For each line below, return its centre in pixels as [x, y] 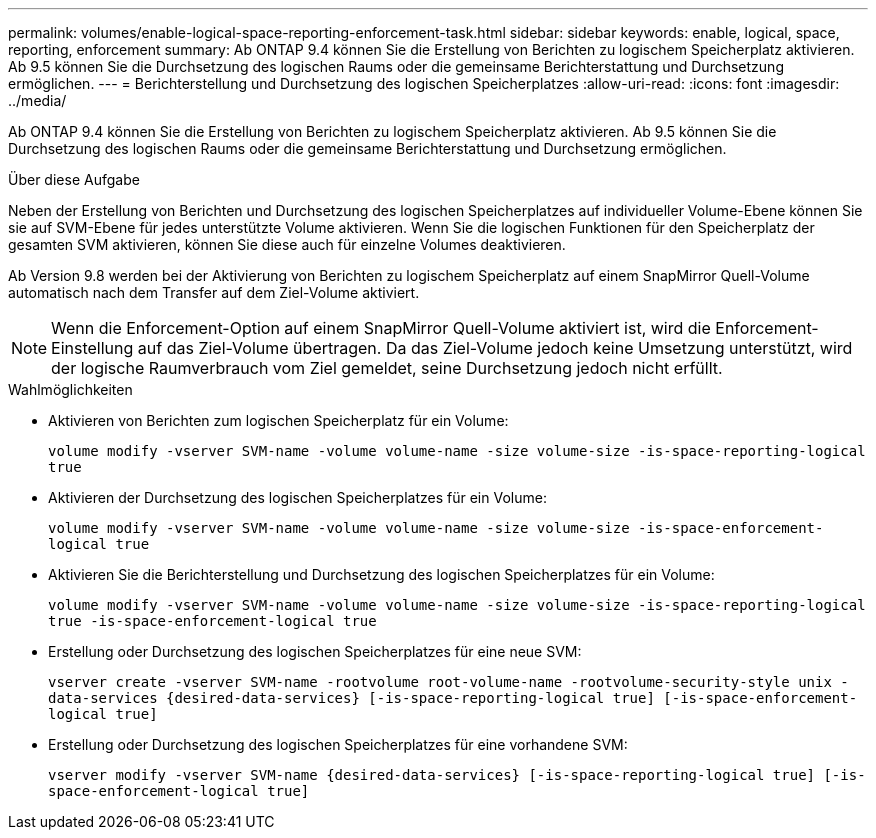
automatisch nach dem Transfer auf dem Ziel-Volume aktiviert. [214, 292]
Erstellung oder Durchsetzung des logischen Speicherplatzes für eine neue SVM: [315, 651]
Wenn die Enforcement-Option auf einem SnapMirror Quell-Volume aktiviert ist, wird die [381, 328]
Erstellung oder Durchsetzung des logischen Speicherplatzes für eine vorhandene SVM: [338, 744]
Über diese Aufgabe [74, 179]
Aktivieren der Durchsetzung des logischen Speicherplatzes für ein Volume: [297, 497]
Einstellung [92, 348]
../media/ [37, 100]
